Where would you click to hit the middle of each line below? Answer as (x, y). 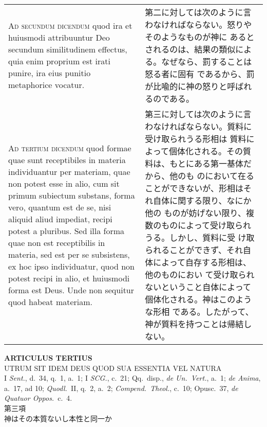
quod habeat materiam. (51, 302)
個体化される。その (206, 151)
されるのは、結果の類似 (190, 49)
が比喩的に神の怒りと (186, 86)
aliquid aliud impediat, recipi (60, 219)
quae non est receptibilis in (57, 243)
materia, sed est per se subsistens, (69, 254)
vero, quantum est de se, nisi (60, 207)
